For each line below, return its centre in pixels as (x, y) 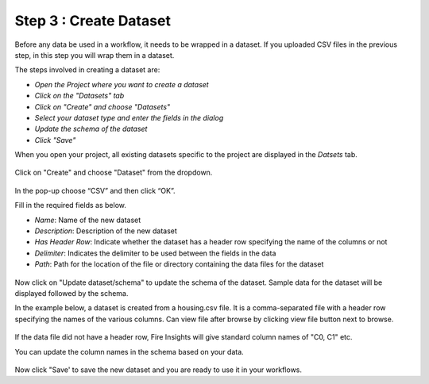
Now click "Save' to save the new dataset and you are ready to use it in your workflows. (158, 370)
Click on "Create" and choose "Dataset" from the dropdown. (114, 173)
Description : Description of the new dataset (106, 231)
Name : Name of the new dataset (88, 220)
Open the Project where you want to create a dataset (122, 84)
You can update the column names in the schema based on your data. (129, 351)
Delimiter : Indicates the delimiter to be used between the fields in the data (155, 253)
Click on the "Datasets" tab (79, 96)
